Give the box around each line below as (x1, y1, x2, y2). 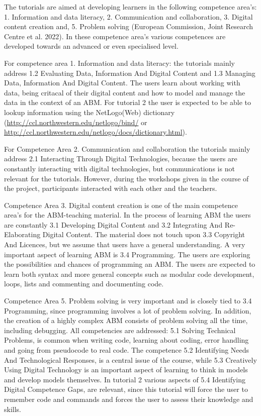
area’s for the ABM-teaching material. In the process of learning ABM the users (4, 210, 251, 220)
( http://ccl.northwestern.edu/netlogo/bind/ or (4, 117, 147, 127)
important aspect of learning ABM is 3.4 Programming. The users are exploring (4, 249, 250, 259)
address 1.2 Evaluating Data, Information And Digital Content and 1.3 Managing (4, 67, 255, 78)
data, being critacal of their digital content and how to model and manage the (4, 87, 245, 97)
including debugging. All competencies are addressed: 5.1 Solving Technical (4, 325, 236, 335)
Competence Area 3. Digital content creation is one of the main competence (4, 199, 238, 210)
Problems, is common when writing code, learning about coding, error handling (4, 335, 249, 345)
